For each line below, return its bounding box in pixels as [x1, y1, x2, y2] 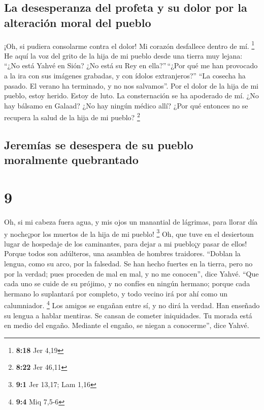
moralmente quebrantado [4, 152, 139, 168]
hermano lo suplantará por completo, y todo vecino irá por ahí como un [4, 288, 228, 298]
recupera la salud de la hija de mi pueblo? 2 [4, 111, 140, 123]
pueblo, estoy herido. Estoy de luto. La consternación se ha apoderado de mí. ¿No [4, 90, 259, 101]
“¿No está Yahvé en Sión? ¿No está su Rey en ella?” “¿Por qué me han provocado [4, 60, 258, 71]
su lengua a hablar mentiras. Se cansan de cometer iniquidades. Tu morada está [4, 310, 252, 320]
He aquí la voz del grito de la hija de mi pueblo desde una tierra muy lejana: [4, 50, 243, 61]
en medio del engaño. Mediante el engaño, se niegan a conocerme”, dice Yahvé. [4, 320, 249, 331]
